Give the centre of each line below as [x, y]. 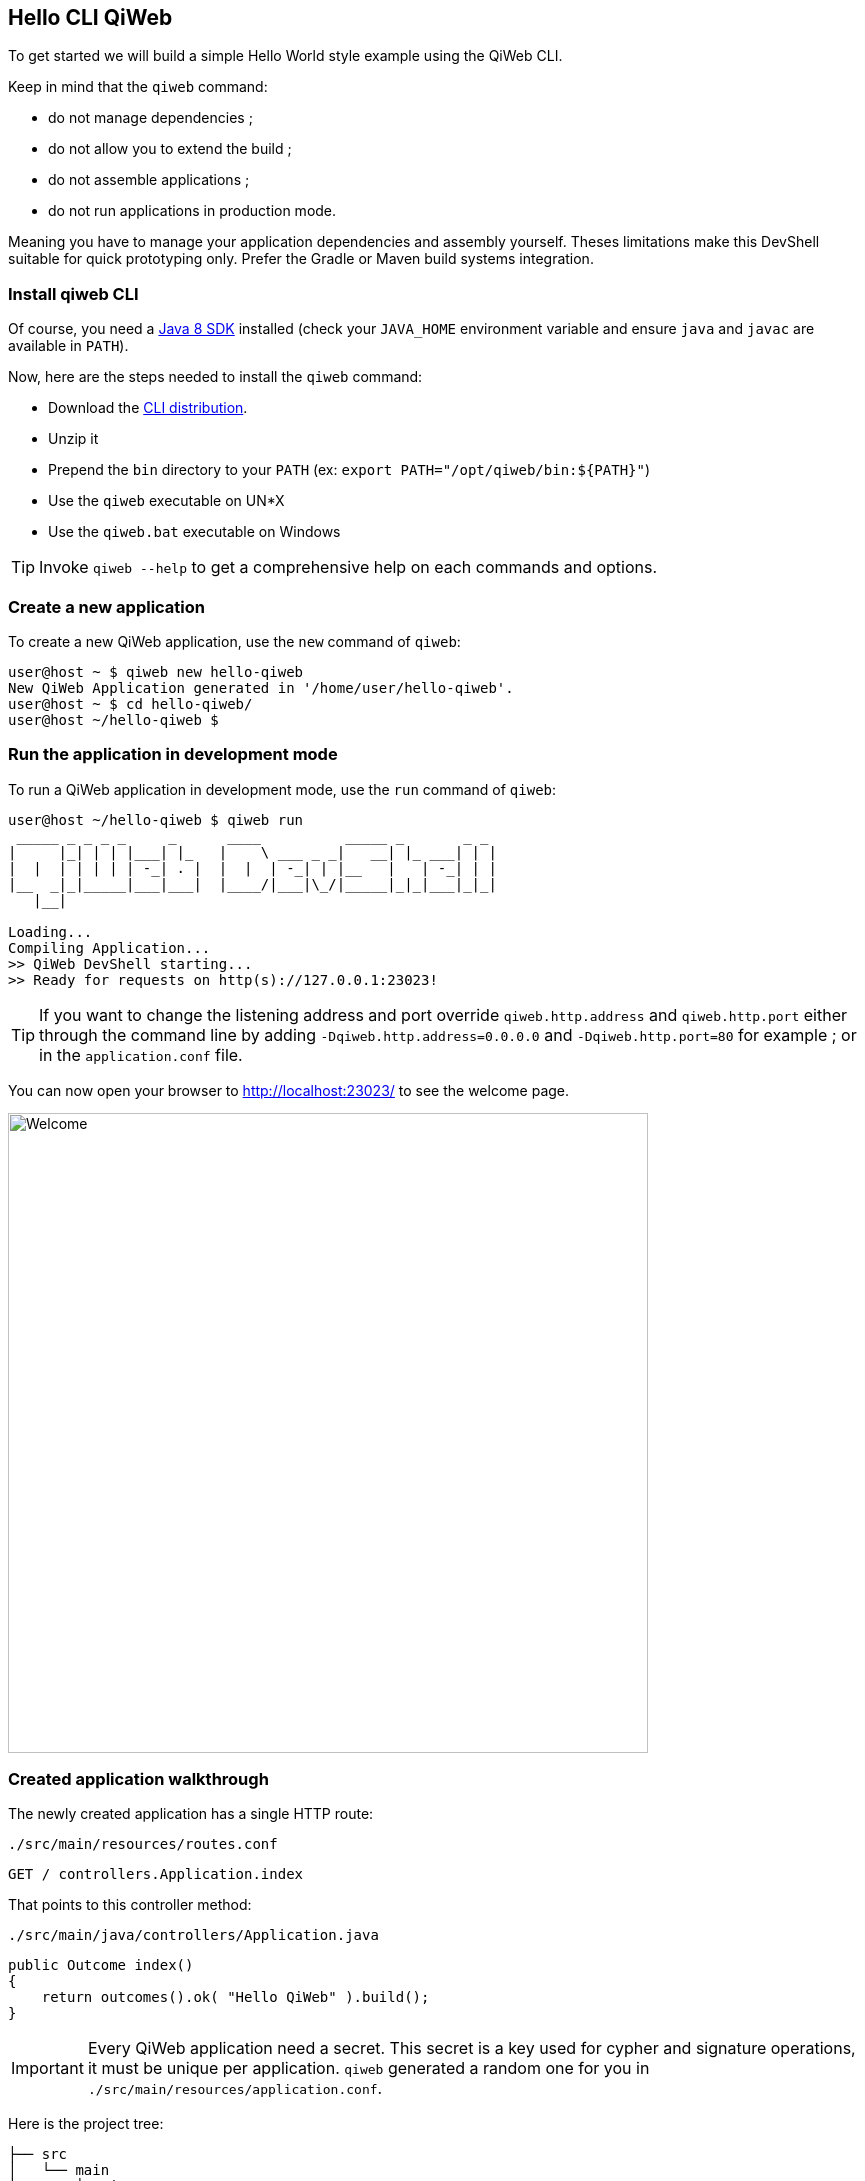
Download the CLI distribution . [148, 408]
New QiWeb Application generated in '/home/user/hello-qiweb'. [261, 687]
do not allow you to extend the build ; [170, 149]
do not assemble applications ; [149, 180]
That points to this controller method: [130, 1905]
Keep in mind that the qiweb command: [138, 87]
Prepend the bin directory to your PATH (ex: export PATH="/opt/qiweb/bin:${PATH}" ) [349, 470]
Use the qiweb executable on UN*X [166, 501]
